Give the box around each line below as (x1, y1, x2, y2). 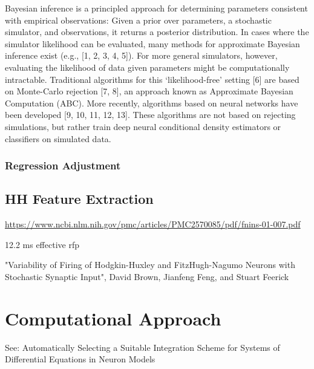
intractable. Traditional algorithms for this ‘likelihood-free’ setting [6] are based (5, 73, 299, 85)
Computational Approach (5, 305, 221, 330)
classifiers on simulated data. (5, 132, 111, 145)
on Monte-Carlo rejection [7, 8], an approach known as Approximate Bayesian (5, 85, 293, 97)
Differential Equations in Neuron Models (5, 353, 155, 365)
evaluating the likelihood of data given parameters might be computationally (5, 60, 290, 73)
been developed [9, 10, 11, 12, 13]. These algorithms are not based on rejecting (5, 108, 296, 121)
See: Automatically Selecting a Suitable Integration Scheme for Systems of (5, 341, 280, 353)
